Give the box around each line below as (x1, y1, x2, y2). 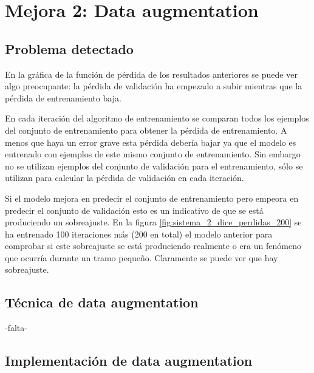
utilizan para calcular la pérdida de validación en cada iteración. (5, 171, 244, 184)
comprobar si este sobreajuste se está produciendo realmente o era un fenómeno (5, 239, 301, 252)
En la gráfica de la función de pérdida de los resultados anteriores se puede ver (5, 67, 298, 80)
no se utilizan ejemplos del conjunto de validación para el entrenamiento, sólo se (5, 159, 303, 172)
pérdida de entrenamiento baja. (5, 91, 121, 104)
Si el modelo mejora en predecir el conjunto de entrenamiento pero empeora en (5, 191, 299, 204)
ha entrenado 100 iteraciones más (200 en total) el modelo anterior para (5, 227, 273, 240)
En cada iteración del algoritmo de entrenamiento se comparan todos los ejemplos (5, 112, 309, 125)
